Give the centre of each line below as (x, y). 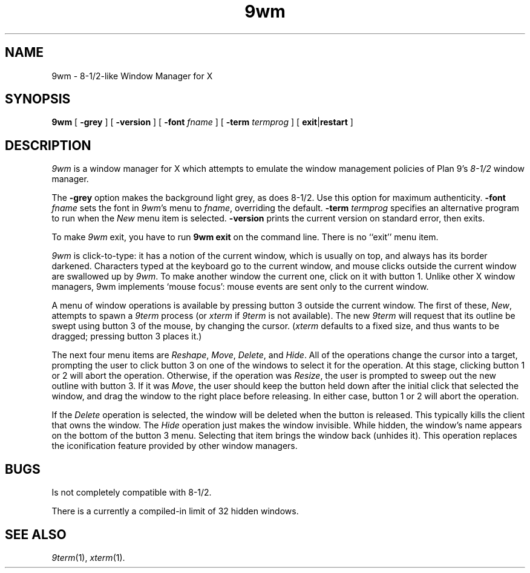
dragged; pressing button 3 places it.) (127, 336)
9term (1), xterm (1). (88, 557)
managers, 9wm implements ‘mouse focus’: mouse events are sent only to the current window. (240, 287)
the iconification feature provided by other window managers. (175, 446)
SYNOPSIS (38, 99)
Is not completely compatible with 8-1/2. (132, 493)
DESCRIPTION (48, 145)
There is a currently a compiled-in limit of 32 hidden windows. (175, 511)
